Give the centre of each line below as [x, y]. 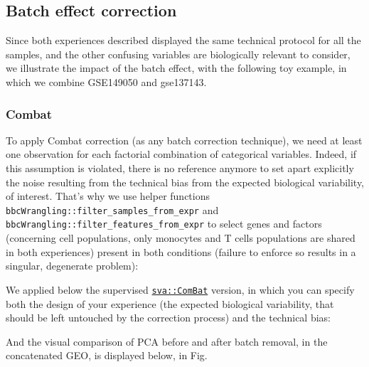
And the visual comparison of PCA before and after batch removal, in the [167, 341]
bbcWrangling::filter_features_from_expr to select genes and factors [164, 224]
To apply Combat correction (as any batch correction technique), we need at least [184, 140]
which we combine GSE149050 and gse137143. [106, 81]
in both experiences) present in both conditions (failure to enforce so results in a [181, 251]
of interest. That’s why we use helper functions [108, 196]
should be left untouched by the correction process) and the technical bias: [168, 318]
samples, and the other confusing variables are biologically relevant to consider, [178, 54]
